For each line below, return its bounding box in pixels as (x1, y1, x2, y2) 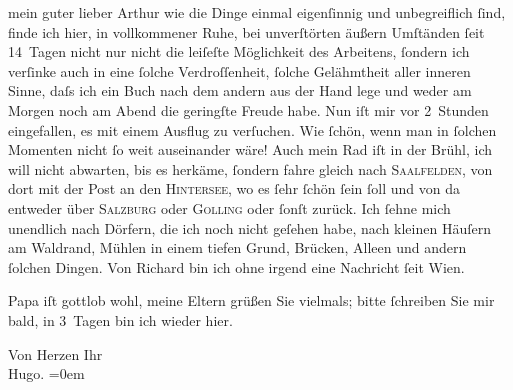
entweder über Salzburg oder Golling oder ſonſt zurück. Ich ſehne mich (8, 197, 451, 218)
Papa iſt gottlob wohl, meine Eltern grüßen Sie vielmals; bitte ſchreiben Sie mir (8, 290, 495, 311)
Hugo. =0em (8, 363, 85, 384)
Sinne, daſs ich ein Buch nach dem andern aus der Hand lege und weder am (8, 80, 472, 101)
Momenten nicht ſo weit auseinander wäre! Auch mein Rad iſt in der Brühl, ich (8, 139, 493, 160)
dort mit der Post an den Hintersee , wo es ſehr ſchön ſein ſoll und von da (8, 178, 460, 199)
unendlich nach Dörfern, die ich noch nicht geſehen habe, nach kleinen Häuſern (8, 217, 491, 238)
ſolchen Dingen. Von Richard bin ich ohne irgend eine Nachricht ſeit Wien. (8, 256, 465, 277)
